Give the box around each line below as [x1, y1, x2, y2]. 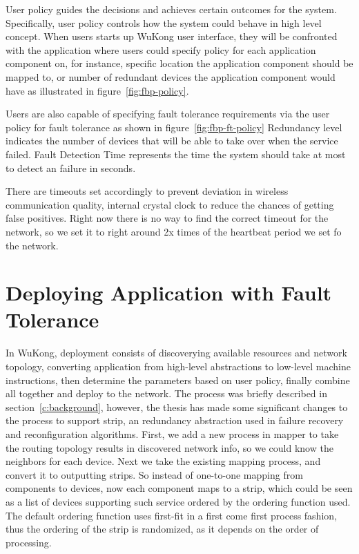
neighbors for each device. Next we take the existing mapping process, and [6, 454, 321, 468]
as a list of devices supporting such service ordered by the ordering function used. [6, 494, 351, 508]
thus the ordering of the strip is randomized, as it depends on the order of [6, 522, 319, 536]
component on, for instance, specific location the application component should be [6, 56, 353, 70]
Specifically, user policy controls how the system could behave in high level [6, 15, 322, 30]
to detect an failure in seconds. [6, 160, 136, 175]
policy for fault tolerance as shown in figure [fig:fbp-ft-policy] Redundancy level [6, 120, 342, 134]
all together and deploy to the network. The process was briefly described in [6, 386, 327, 401]
